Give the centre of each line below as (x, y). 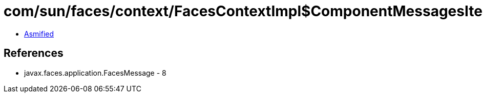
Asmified (39, 34)
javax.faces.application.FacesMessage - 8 (95, 73)
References (34, 53)
